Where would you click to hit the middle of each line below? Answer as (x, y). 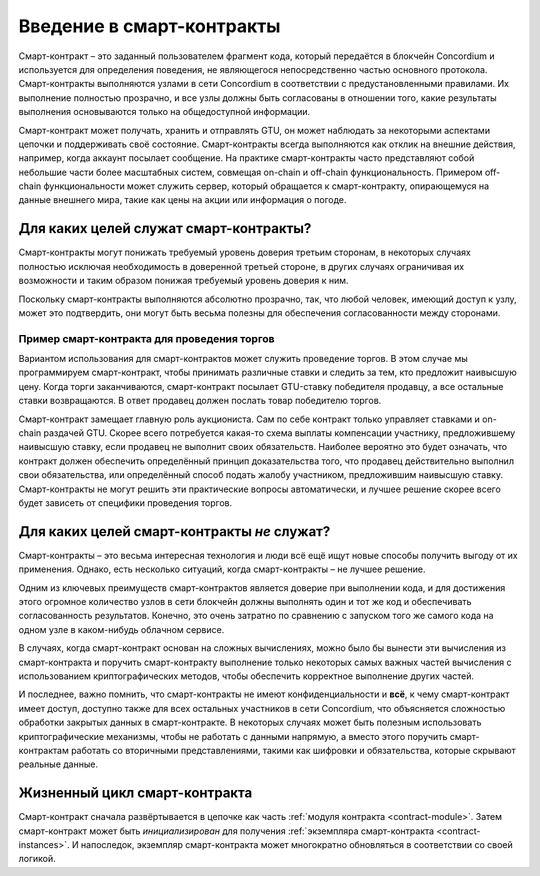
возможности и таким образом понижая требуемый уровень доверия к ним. (183, 281)
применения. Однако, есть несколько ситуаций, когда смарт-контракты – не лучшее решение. (222, 569)
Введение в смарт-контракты (149, 26)
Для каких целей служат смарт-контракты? (165, 228)
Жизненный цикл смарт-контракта (135, 793)
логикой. (37, 859)
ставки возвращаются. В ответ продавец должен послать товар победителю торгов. (200, 401)
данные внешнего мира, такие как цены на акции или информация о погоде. (182, 200)
